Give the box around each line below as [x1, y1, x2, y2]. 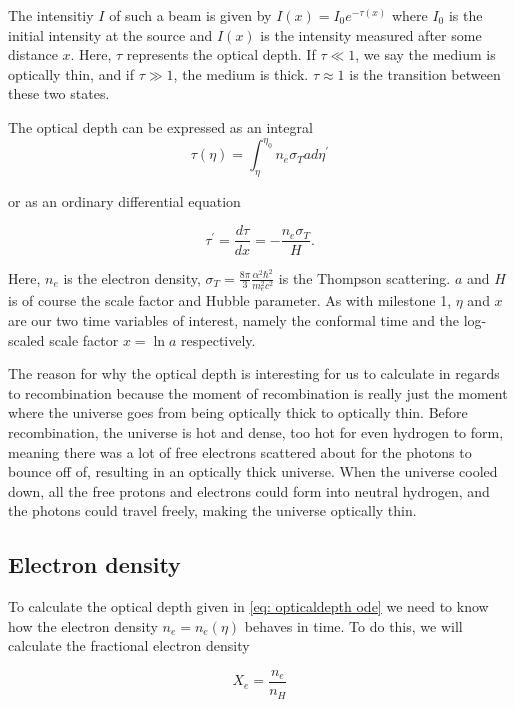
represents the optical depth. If [126, 44, 316, 65]
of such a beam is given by [109, 5, 272, 25]
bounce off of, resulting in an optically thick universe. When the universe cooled [8, 461, 498, 482]
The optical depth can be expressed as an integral [8, 116, 313, 137]
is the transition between [349, 63, 501, 84]
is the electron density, [63, 267, 201, 288]
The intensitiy [8, 5, 94, 25]
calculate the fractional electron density [8, 635, 250, 656]
